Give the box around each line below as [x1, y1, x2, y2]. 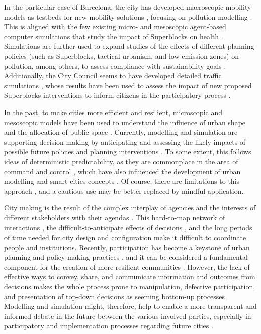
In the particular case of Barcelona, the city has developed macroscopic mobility [4, 2, 251, 12]
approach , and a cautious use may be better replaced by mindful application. [4, 185, 244, 196]
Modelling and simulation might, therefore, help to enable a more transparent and [4, 301, 257, 311]
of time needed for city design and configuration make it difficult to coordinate [4, 232, 246, 243]
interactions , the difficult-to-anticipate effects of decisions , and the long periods [4, 222, 252, 233]
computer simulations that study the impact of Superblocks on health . [4, 31, 223, 41]
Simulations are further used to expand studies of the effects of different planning [4, 41, 254, 51]
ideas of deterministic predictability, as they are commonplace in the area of [4, 156, 238, 166]
